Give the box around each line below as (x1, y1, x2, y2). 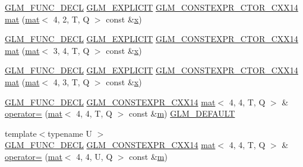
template (5, 127, 37, 139)
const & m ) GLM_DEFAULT (128, 107, 235, 120)
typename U (48, 127, 92, 139)
